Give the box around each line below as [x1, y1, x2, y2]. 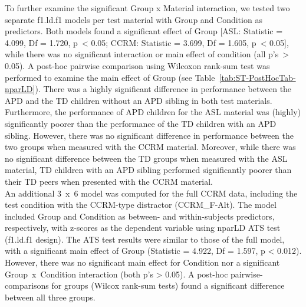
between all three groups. [5, 290, 96, 303]
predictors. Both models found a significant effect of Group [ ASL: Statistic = [5, 25, 283, 37]
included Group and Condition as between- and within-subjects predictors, [5, 210, 275, 222]
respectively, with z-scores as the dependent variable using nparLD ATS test [5, 221, 281, 234]
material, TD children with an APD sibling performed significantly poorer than [5, 164, 292, 176]
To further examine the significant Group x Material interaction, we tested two [5, 2, 290, 14]
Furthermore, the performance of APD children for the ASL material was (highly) [5, 106, 301, 118]
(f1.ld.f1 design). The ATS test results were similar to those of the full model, [5, 233, 285, 245]
